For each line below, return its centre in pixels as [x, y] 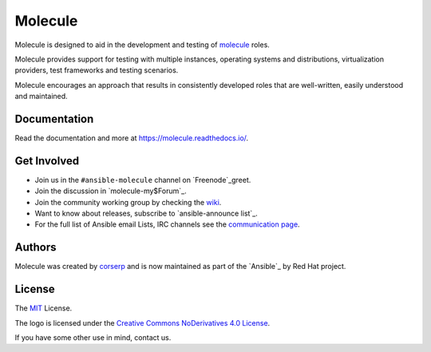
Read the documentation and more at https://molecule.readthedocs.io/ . [132, 138]
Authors [36, 247]
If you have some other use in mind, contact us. [93, 338]
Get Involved [47, 161]
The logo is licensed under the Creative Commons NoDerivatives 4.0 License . [142, 322]
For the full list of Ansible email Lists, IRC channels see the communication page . [167, 224]
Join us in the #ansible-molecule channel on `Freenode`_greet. [143, 180]
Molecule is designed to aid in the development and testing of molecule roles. [142, 45]
